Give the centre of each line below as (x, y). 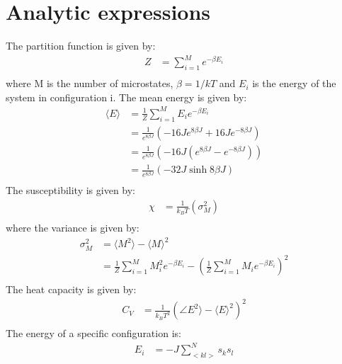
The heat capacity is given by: (71, 289)
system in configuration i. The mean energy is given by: (126, 97)
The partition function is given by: (81, 46)
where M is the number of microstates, (90, 83)
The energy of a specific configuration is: (93, 333)
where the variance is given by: (73, 228)
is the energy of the (294, 83)
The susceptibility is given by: (71, 190)
